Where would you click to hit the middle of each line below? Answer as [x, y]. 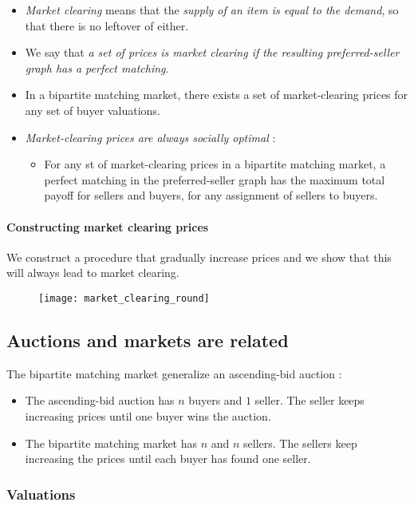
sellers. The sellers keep [300, 443]
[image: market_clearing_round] [124, 298]
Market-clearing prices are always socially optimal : [150, 137]
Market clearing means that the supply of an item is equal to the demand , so [212, 10]
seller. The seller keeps [310, 400]
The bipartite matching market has [111, 443]
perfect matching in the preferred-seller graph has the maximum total [215, 179]
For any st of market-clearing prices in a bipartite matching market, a [215, 164]
